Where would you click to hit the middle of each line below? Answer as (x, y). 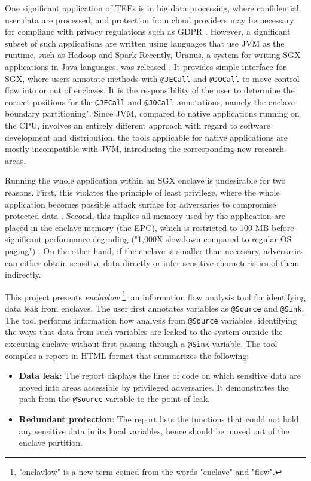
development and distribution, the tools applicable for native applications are (146, 137)
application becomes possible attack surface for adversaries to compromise (141, 204)
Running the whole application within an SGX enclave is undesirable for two (145, 180)
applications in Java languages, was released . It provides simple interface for (146, 66)
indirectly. (23, 274)
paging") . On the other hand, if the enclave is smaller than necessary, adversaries (154, 251)
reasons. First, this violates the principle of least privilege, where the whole (142, 192)
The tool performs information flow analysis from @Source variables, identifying (151, 320)
